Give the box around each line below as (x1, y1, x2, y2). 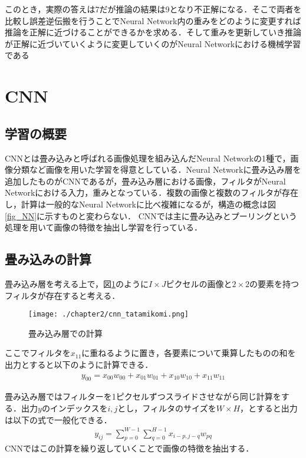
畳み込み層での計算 (28, 327, 103, 339)
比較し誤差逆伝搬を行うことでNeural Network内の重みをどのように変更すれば (5, 14, 301, 27)
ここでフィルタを (5, 347, 71, 359)
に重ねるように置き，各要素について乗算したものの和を (81, 347, 296, 359)
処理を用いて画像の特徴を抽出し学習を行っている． (5, 221, 202, 233)
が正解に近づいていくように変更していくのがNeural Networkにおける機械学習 (5, 37, 301, 50)
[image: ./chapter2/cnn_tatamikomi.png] (28, 310, 189, 319)
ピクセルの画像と (166, 277, 232, 289)
